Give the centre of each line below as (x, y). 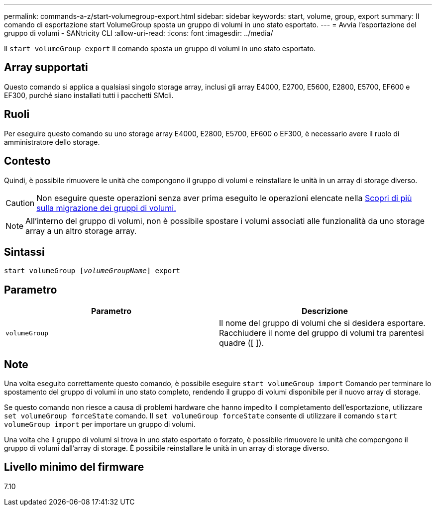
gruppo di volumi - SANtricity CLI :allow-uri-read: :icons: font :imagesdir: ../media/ (139, 33)
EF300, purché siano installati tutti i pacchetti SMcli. (89, 95)
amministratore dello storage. (52, 142)
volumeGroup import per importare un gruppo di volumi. (100, 424)
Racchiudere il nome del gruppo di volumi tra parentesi (322, 333)
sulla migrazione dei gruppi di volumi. (106, 208)
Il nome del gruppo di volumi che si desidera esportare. (322, 323)
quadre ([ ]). (242, 343)
